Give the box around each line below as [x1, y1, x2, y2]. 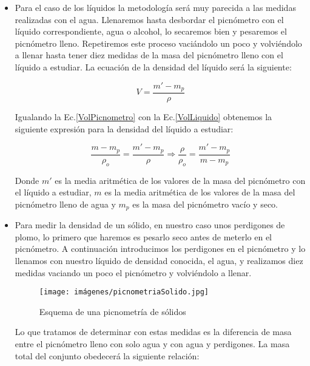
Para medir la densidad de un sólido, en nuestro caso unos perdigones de [15, 219, 285, 231]
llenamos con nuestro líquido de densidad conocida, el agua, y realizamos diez [15, 254, 303, 266]
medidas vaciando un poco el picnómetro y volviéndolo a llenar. [15, 266, 252, 279]
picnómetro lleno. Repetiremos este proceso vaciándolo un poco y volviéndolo [15, 36, 302, 49]
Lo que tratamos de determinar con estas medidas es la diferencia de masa [15, 325, 292, 338]
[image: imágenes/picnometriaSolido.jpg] [39, 288, 209, 297]
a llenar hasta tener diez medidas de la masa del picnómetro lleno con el [15, 49, 283, 61]
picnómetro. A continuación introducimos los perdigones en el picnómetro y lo [15, 242, 306, 255]
